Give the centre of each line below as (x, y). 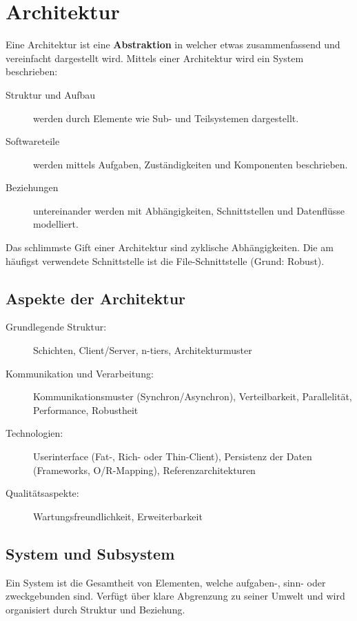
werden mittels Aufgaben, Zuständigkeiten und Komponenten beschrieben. (191, 164)
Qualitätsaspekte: (42, 493)
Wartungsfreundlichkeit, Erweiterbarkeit (118, 516)
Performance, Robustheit (86, 410)
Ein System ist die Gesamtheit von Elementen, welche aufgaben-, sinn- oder (166, 582)
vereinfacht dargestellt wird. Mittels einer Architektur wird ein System (155, 58)
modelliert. (56, 224)
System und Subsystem (90, 553)
